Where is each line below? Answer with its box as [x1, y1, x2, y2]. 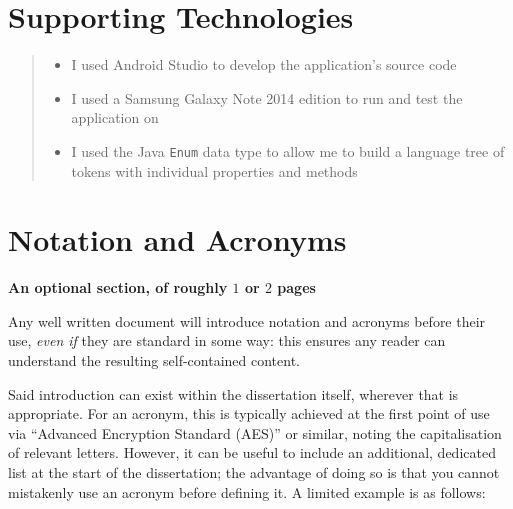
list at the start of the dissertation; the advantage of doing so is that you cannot [8, 462, 500, 483]
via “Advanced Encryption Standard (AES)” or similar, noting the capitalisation [8, 422, 502, 443]
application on [71, 107, 159, 128]
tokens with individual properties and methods [71, 160, 358, 181]
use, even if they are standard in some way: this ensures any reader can [8, 330, 446, 351]
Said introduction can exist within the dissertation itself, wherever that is [8, 383, 459, 404]
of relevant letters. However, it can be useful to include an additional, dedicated [8, 442, 496, 463]
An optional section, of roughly [8, 277, 228, 298]
